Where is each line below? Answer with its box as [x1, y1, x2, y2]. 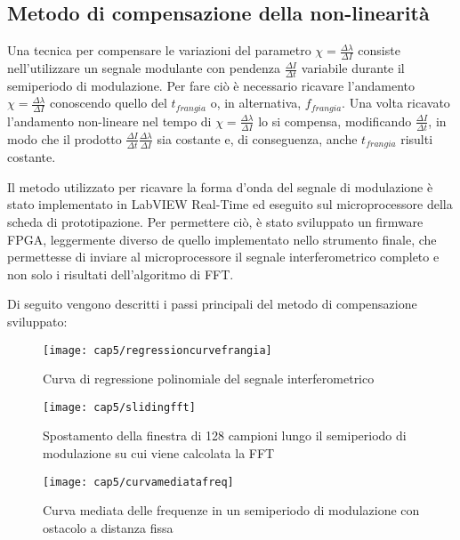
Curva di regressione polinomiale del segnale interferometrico [43, 369, 375, 388]
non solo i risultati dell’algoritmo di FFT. [7, 264, 234, 283]
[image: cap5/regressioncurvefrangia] [43, 343, 272, 357]
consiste [358, 41, 400, 60]
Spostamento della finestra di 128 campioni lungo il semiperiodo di [43, 426, 407, 445]
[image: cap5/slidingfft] [43, 400, 196, 414]
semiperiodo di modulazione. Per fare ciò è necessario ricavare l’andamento [7, 76, 415, 94]
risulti [400, 129, 433, 148]
